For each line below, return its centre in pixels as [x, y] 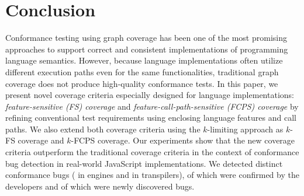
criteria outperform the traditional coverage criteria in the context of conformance [152, 152]
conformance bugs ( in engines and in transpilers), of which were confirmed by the [152, 175]
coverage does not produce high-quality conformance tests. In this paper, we [142, 83]
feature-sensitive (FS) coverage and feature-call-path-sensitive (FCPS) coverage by [152, 106]
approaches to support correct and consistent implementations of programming [147, 49]
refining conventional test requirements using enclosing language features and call [151, 118]
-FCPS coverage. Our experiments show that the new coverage [183, 140]
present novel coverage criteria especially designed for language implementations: [150, 95]
